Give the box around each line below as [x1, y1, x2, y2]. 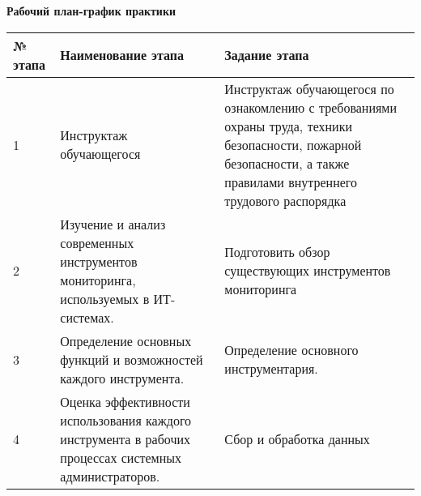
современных [60, 233, 134, 252]
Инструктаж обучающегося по [224, 79, 394, 98]
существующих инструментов [224, 261, 391, 280]
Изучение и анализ [60, 214, 166, 233]
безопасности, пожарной [224, 135, 362, 154]
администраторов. [60, 466, 160, 485]
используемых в [60, 289, 150, 308]
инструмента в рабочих [60, 429, 191, 448]
